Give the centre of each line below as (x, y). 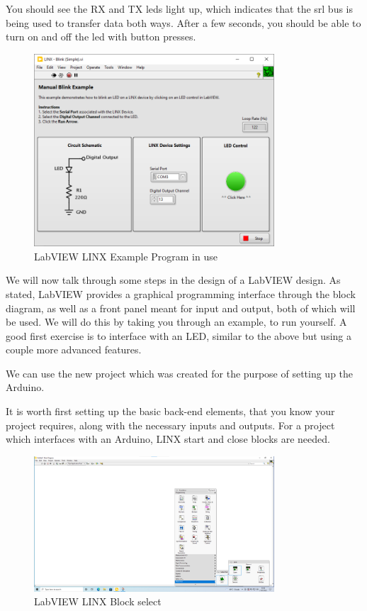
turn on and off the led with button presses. (101, 37)
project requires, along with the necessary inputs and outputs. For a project (170, 425)
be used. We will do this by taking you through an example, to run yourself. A (176, 322)
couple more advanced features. (74, 349)
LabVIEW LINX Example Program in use (126, 256)
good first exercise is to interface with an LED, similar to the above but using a (179, 335)
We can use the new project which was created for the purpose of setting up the (180, 373)
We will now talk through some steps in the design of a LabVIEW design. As (173, 280)
